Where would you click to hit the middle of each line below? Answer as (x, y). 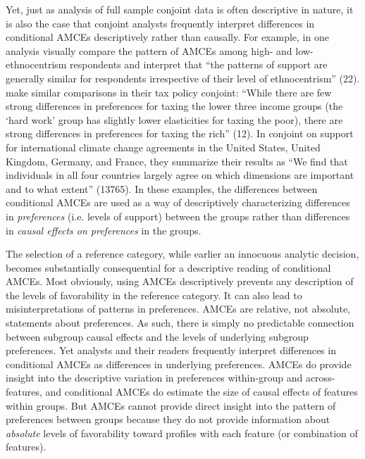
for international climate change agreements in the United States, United (163, 147)
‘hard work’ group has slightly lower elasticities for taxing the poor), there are (174, 119)
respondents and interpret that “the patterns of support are (199, 64)
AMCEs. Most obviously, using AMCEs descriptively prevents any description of (180, 281)
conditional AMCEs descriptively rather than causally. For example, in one (167, 37)
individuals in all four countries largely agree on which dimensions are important (180, 175)
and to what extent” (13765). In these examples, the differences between (162, 188)
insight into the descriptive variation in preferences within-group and (154, 378)
